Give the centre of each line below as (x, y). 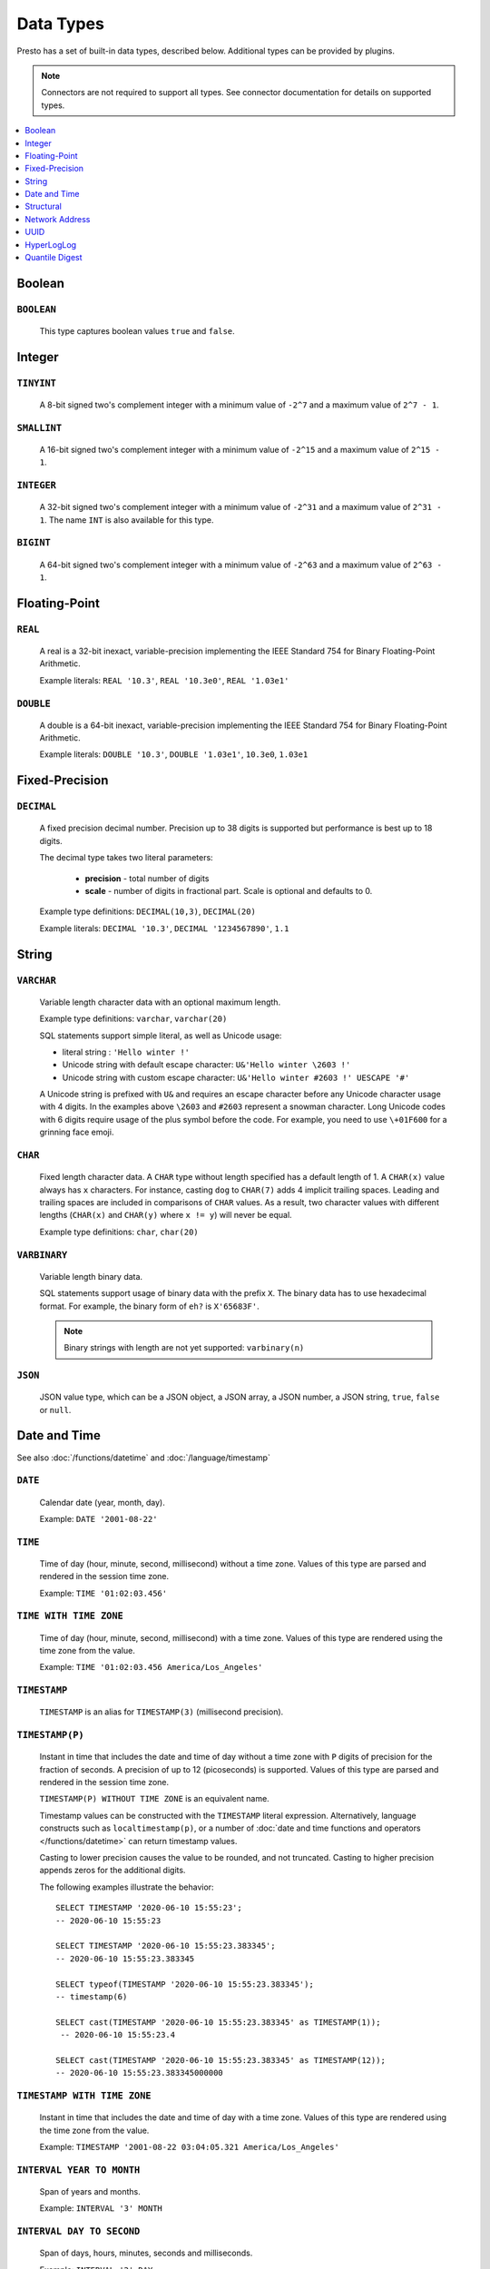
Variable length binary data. (91, 1276)
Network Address (58, 219)
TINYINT (36, 383)
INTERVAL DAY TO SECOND (78, 2231)
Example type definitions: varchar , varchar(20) (133, 1019)
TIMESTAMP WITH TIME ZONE (84, 2096)
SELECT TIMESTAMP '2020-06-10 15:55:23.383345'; (166, 1946)
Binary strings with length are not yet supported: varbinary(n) (184, 1348)
